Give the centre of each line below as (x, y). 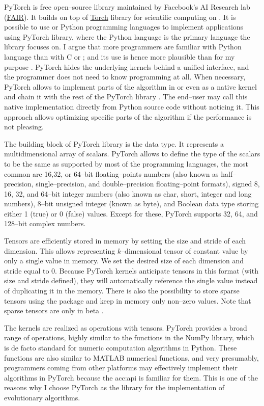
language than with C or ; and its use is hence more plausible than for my (120, 56)
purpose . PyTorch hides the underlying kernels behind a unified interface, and (127, 66)
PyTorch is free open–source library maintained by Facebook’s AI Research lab (127, 7)
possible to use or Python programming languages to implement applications (124, 27)
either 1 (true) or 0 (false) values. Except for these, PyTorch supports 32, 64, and (131, 213)
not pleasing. (24, 127)
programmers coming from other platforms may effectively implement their (121, 368)
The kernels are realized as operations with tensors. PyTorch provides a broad (126, 327)
